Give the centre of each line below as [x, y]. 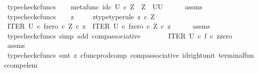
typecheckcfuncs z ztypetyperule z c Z [81, 16]
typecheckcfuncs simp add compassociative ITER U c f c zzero [120, 35]
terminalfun [236, 55]
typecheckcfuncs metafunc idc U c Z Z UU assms [105, 6]
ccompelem [21, 64]
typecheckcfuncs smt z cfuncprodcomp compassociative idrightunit [111, 55]
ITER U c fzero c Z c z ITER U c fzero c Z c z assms [109, 26]
